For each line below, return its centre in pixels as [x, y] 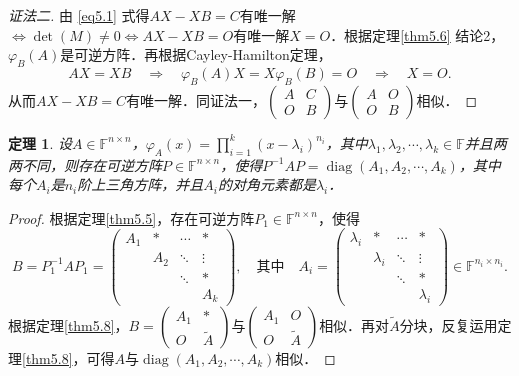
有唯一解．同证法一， [196, 99]
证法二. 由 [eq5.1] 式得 [79, 15]
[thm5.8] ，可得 [68, 357]
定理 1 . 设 [40, 142]
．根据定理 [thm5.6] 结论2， [417, 34]
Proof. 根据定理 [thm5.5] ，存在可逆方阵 [131, 217]
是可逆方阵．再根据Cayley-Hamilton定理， [196, 54]
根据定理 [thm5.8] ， [68, 324]
